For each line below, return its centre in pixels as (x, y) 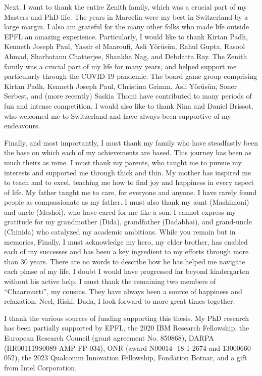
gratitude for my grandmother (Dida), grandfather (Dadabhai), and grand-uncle (128, 222)
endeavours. (22, 126)
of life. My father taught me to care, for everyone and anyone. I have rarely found (130, 192)
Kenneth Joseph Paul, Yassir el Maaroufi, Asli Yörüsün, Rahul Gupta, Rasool (125, 46)
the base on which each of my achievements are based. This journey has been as (128, 152)
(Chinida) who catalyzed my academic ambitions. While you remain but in (120, 232)
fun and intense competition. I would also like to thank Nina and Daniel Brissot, (129, 105)
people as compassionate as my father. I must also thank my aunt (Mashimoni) (127, 202)
